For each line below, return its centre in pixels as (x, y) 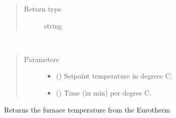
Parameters (41, 59)
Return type (43, 8)
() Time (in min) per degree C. (104, 92)
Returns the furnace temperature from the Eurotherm (87, 109)
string (53, 25)
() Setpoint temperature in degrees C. (114, 76)
